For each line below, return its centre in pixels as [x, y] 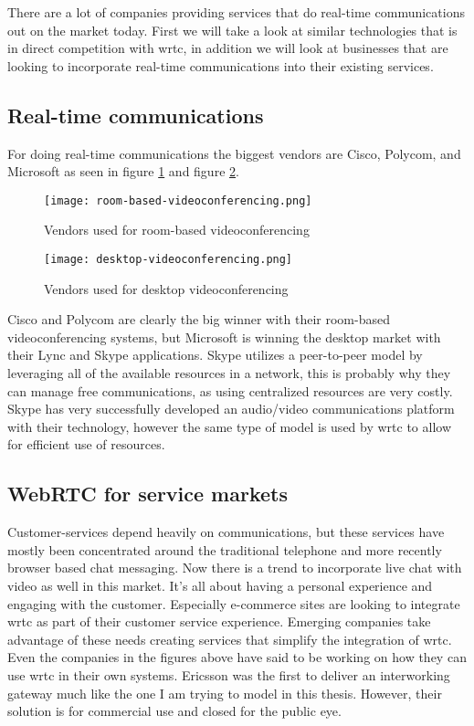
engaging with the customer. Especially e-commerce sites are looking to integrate [234, 603]
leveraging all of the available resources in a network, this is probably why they [229, 373]
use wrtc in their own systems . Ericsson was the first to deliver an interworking [229, 674]
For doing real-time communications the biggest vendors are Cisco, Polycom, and [234, 153]
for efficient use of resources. [86, 444]
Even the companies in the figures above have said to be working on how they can [237, 657]
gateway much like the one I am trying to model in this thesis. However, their [225, 693]
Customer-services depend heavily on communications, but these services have [226, 532]
